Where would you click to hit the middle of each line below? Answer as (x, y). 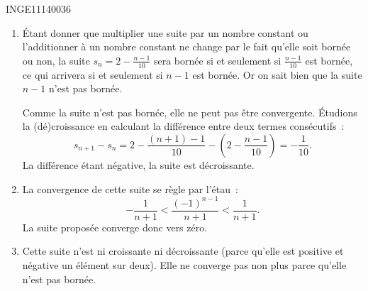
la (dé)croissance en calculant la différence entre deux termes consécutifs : (183, 126)
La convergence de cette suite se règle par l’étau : (130, 188)
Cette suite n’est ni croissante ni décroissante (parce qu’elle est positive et (183, 251)
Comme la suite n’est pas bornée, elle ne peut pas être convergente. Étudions (190, 112)
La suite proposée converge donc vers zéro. (115, 227)
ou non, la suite (56, 60)
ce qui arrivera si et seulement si (93, 74)
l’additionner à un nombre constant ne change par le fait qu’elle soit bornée (186, 46)
